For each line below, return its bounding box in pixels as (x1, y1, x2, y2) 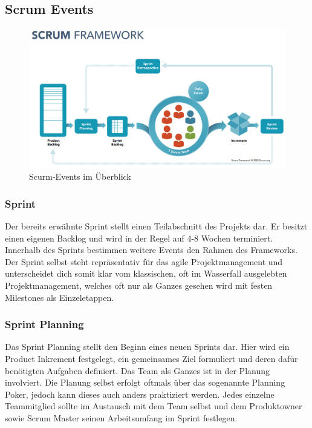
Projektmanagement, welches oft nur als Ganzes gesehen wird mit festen (5, 279, 273, 292)
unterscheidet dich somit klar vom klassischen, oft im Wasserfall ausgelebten (5, 267, 287, 280)
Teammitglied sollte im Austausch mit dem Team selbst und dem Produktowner (5, 400, 302, 412)
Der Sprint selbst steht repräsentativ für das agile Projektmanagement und (5, 255, 283, 268)
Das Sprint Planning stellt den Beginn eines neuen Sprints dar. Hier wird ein (5, 340, 290, 353)
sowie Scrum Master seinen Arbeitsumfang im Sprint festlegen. (5, 411, 238, 424)
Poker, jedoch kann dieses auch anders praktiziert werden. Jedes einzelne (5, 387, 275, 400)
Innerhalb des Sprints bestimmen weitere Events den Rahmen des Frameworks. (5, 243, 297, 256)
